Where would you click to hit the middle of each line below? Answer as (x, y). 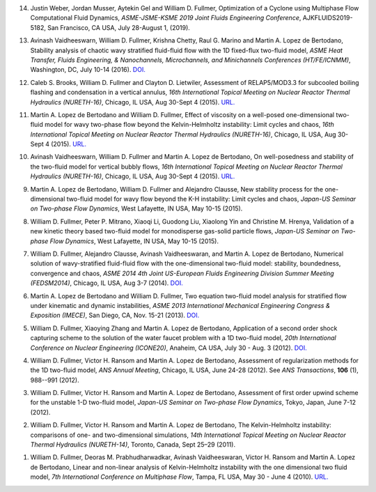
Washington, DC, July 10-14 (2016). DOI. (88, 70)
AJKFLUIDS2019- (328, 18)
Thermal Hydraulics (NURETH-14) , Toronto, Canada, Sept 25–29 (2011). (133, 445)
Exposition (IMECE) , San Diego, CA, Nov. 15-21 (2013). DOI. (115, 315)
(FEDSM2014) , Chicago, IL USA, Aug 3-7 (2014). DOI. (107, 283)
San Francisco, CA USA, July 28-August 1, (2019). (119, 27)
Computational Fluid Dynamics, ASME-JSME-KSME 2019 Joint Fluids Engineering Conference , (166, 18)
